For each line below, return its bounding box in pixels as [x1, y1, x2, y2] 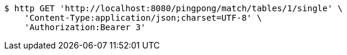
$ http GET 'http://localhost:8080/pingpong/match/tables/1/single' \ [4, 4, 343, 13]
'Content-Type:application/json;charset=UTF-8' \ [24, 13, 262, 22]
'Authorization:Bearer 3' [24, 22, 146, 32]
